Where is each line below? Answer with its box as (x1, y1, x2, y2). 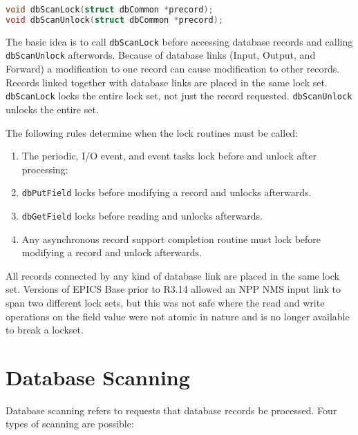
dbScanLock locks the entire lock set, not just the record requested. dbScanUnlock (6, 88, 352, 103)
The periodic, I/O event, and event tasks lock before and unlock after (21, 148, 317, 163)
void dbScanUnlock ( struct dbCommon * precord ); (6, 14, 224, 25)
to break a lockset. (6, 322, 84, 337)
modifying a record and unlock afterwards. (21, 245, 202, 260)
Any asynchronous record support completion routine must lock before (21, 231, 321, 246)
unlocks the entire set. (6, 101, 99, 116)
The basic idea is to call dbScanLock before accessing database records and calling (6, 34, 353, 48)
